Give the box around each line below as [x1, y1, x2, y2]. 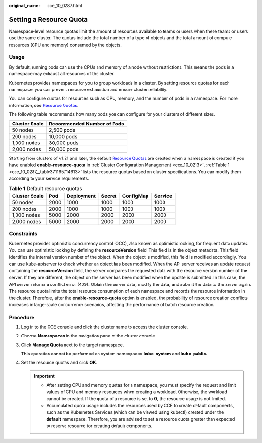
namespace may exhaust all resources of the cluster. [9, 71, 115, 77]
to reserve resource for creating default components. [46, 423, 153, 429]
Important [34, 373, 55, 379]
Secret [101, 193, 117, 199]
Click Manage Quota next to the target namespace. [21, 342, 124, 348]
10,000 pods [49, 133, 78, 140]
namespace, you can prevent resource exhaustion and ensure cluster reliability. [9, 87, 168, 92]
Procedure [9, 314, 34, 320]
